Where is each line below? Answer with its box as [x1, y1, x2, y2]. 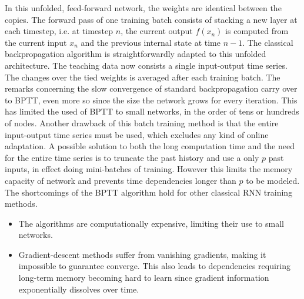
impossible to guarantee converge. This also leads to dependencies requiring [18, 260, 291, 272]
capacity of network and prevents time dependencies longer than [5, 174, 236, 186]
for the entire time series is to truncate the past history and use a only [5, 151, 259, 163]
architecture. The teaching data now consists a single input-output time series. [5, 59, 288, 71]
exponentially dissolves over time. [18, 283, 139, 295]
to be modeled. [246, 174, 300, 186]
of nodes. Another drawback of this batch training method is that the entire [5, 116, 279, 129]
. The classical [242, 36, 293, 48]
